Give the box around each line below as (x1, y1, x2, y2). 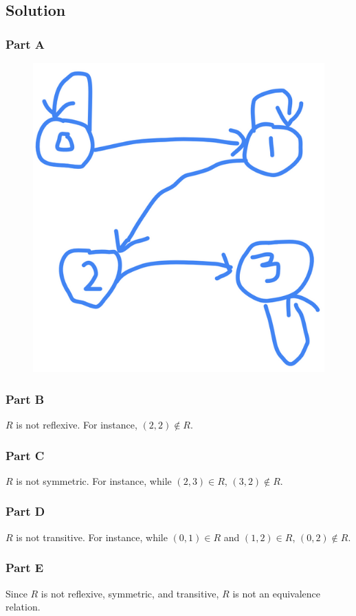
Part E (5, 559, 44, 576)
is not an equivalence (232, 586, 321, 600)
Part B (5, 390, 45, 407)
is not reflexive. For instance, (16, 418, 137, 432)
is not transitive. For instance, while (16, 529, 168, 544)
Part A (5, 35, 45, 52)
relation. (5, 600, 41, 614)
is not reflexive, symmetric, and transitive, (41, 586, 219, 600)
